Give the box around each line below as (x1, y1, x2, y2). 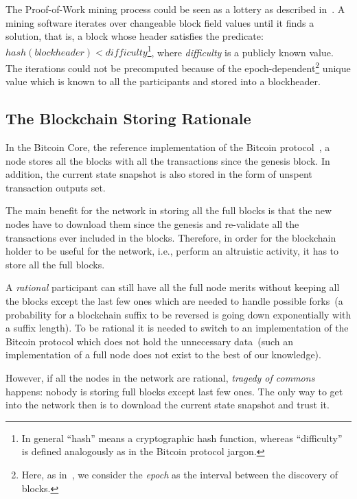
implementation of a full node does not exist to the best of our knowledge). (5, 347, 321, 362)
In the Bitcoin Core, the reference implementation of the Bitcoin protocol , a (5, 140, 330, 154)
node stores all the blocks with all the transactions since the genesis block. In (5, 153, 330, 167)
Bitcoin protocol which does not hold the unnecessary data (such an (5, 334, 294, 348)
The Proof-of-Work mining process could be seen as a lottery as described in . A (5, 2, 345, 16)
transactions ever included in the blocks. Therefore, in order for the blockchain (5, 230, 336, 244)
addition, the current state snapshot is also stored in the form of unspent (5, 167, 312, 181)
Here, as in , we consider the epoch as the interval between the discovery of (21, 467, 338, 481)
